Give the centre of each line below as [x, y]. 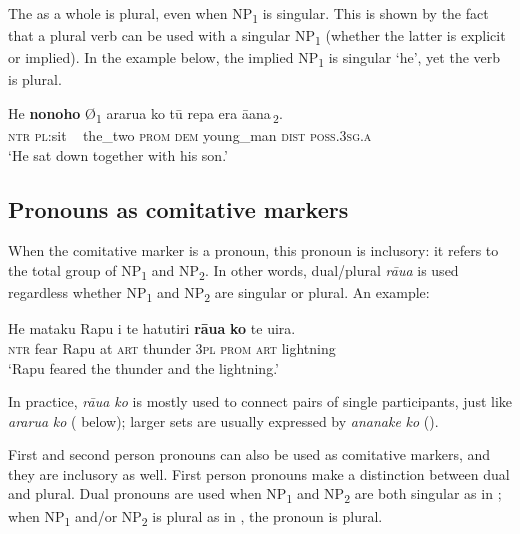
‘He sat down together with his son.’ [118, 154]
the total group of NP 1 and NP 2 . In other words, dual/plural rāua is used [233, 271]
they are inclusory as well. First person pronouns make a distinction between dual [259, 473]
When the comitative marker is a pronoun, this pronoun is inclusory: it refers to [253, 250]
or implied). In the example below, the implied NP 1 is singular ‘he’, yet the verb [254, 59]
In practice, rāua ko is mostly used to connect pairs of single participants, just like [260, 401]
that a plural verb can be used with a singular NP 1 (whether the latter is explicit [257, 36]
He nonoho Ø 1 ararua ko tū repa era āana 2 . [145, 114]
